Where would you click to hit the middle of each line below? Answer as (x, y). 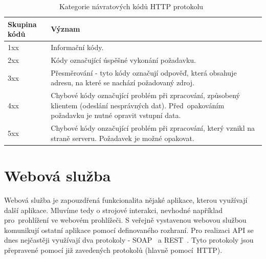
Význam (65, 29)
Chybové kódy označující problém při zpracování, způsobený (145, 95)
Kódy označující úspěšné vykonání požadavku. (123, 60)
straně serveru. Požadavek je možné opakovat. (123, 138)
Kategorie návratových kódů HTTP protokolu (131, 6)
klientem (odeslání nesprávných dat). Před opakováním (138, 105)
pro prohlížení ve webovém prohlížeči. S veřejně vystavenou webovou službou (125, 220)
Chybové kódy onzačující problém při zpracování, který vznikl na (153, 128)
